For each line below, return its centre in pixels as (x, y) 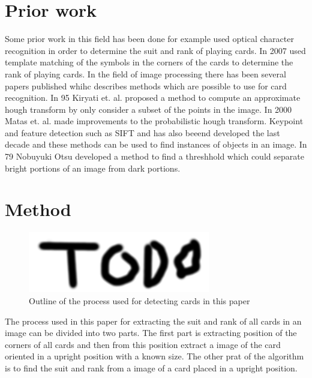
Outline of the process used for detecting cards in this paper (139, 300)
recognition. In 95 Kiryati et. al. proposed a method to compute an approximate (153, 97)
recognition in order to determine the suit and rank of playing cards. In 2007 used (155, 50)
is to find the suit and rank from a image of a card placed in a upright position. (151, 367)
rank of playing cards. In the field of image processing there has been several (145, 73)
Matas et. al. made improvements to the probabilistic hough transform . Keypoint (154, 121)
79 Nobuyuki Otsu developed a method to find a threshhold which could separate (154, 156)
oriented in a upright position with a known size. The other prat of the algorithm (154, 356)
